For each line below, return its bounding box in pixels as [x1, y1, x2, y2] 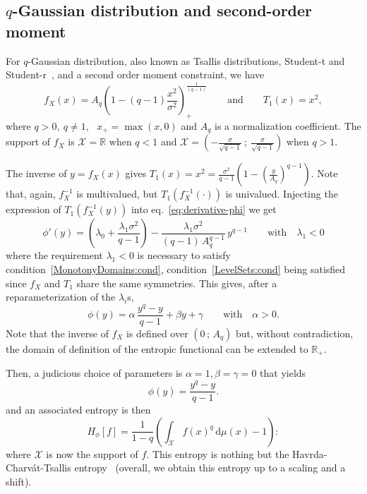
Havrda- [292, 446, 327, 461]
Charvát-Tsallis [6, 460, 71, 475]
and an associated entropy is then [6, 402, 151, 417]
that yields [260, 366, 306, 380]
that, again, [6, 186, 56, 201]
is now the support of [46, 446, 138, 461]
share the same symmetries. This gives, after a [76, 275, 277, 290]
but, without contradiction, [236, 325, 354, 340]
